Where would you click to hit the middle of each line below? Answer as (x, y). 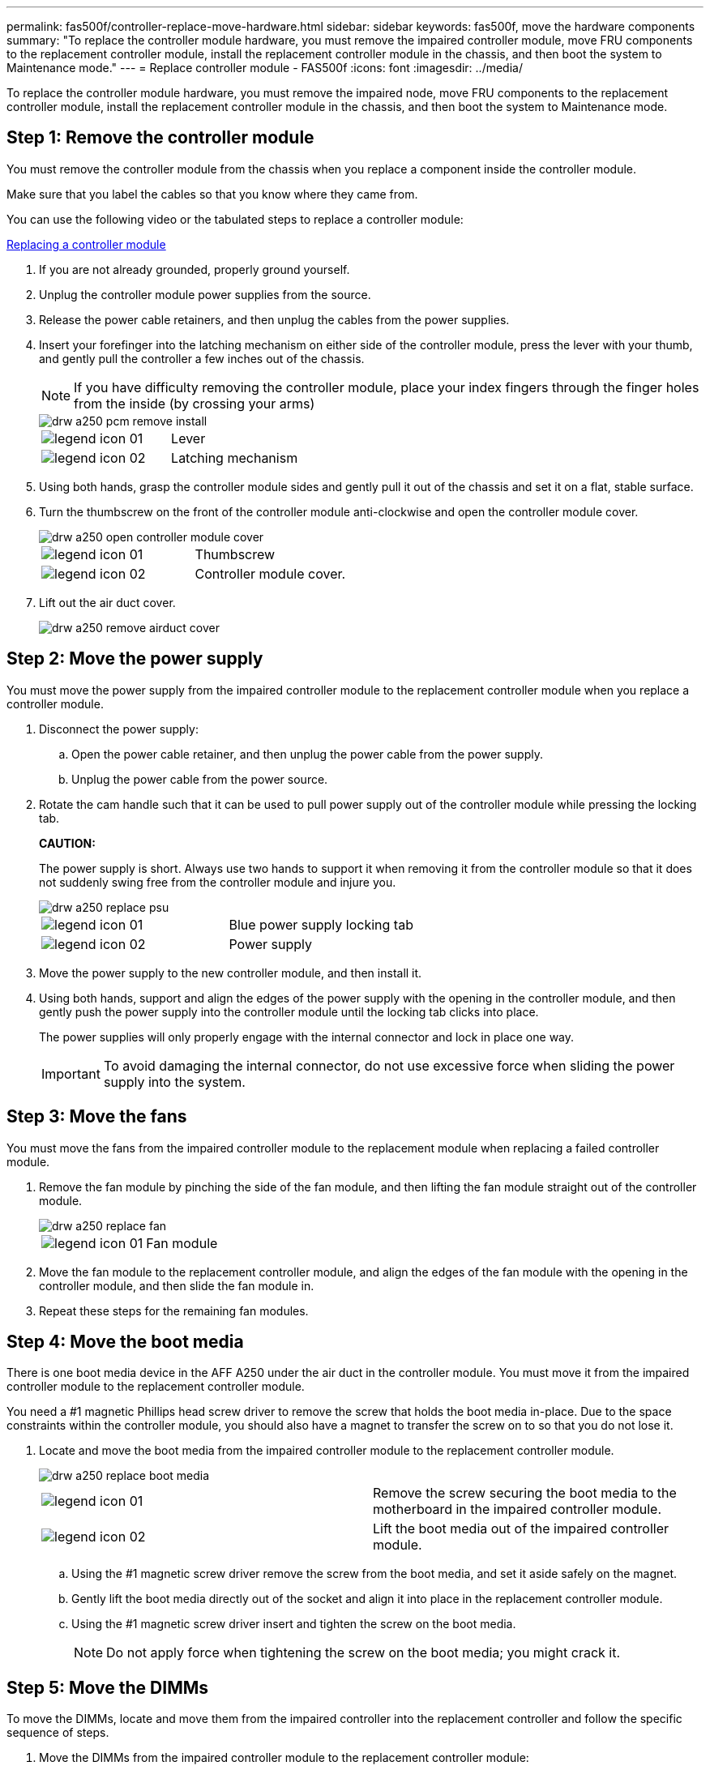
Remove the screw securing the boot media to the (525, 1493)
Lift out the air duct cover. (107, 602)
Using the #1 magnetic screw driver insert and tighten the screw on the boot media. (294, 1624)
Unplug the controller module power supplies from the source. (205, 294)
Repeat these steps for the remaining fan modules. (174, 1310)
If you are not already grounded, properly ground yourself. (195, 269)
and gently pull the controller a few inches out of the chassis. (202, 358)
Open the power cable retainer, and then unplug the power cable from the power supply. (307, 754)
